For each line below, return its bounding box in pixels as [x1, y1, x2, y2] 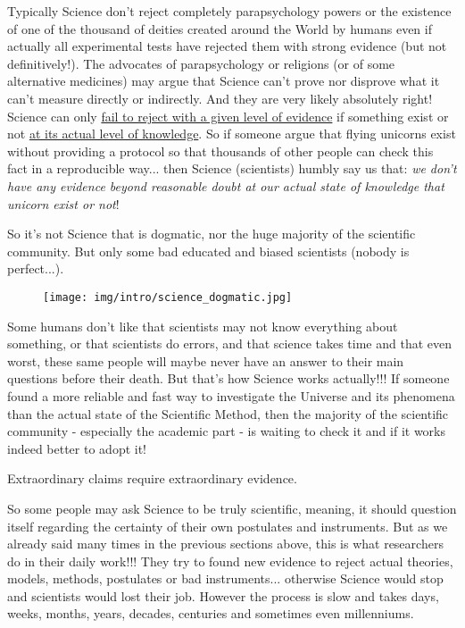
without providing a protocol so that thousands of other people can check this [7, 141, 434, 160]
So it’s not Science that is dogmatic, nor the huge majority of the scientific [7, 224, 416, 243]
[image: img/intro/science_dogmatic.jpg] [43, 290, 293, 304]
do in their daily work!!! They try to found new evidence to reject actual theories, [7, 551, 453, 570]
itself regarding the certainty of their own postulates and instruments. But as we [7, 516, 448, 535]
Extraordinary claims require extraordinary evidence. [7, 469, 297, 488]
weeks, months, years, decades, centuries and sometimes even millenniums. [7, 604, 414, 623]
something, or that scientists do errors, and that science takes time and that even [7, 334, 453, 353]
